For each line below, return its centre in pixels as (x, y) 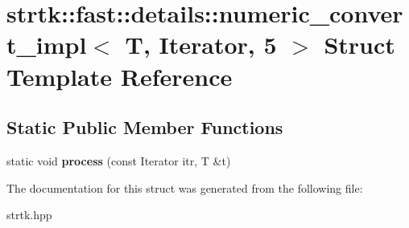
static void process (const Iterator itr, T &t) (119, 160)
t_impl (47, 45)
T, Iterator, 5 (201, 45)
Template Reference (120, 76)
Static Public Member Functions (145, 127)
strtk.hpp (29, 215)
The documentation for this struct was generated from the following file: (185, 187)
